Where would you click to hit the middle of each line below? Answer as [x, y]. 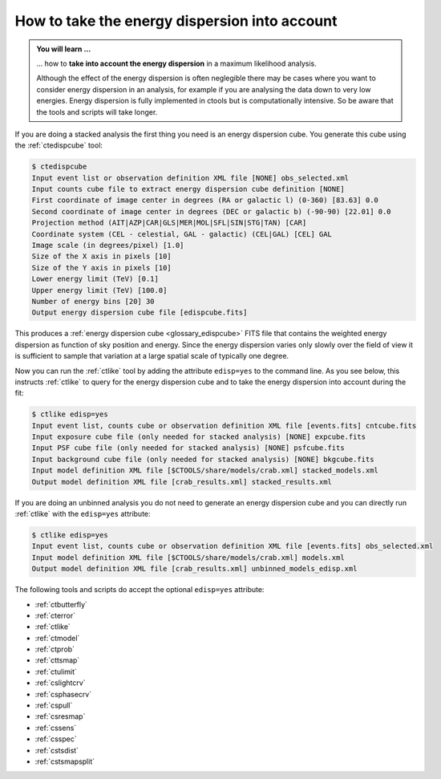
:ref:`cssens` [56, 728]
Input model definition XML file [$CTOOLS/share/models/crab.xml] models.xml [188, 557]
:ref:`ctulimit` [56, 671]
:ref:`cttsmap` [57, 660]
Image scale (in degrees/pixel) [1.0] [108, 245]
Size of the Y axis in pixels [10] [101, 268]
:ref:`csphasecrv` [63, 694]
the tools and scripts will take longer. [97, 112]
